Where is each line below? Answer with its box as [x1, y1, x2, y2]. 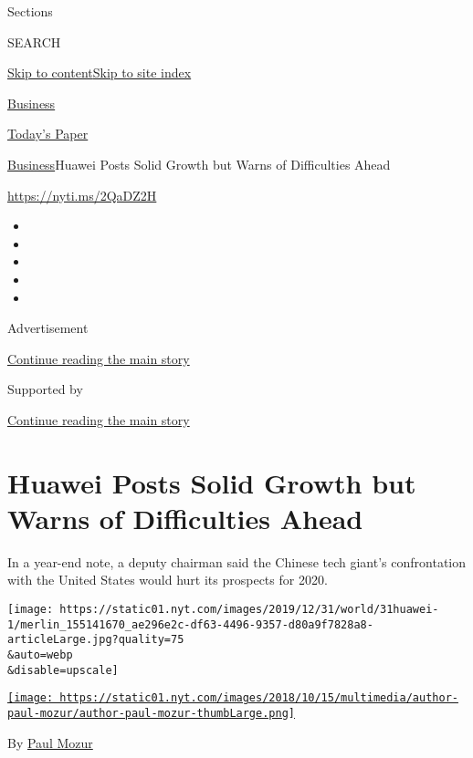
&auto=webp [7, 648, 73, 661]
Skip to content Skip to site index [7, 63, 192, 82]
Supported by [7, 379, 83, 399]
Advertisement [7, 318, 89, 337]
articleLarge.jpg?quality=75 [7, 633, 184, 647]
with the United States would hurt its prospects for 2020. [7, 570, 328, 589]
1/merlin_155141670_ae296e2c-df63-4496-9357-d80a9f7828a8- [7, 618, 373, 631]
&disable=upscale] [7, 663, 119, 677]
